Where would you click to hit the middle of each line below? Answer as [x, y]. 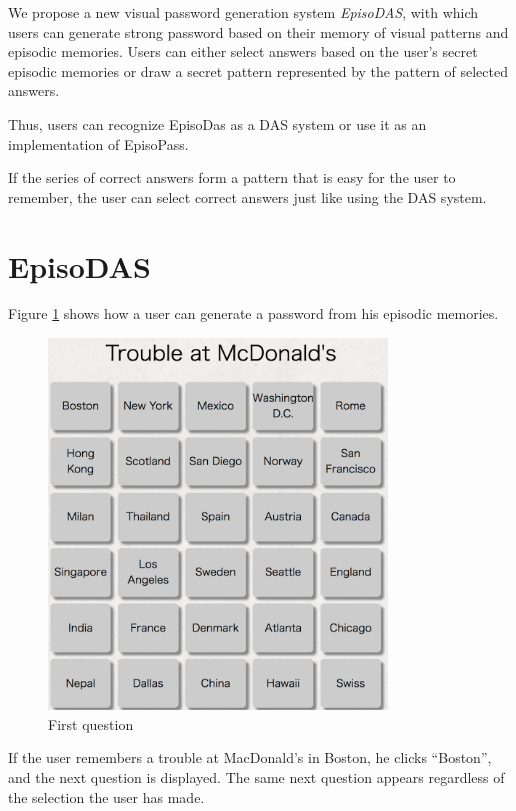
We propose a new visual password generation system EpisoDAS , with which [243, 12]
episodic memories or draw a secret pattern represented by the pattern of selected [258, 70]
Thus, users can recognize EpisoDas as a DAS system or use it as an [217, 123]
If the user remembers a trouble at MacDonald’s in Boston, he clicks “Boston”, [250, 757]
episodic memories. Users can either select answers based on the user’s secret [243, 51]
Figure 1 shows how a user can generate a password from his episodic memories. [253, 313]
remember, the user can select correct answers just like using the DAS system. [247, 196]
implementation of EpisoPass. [98, 143]
